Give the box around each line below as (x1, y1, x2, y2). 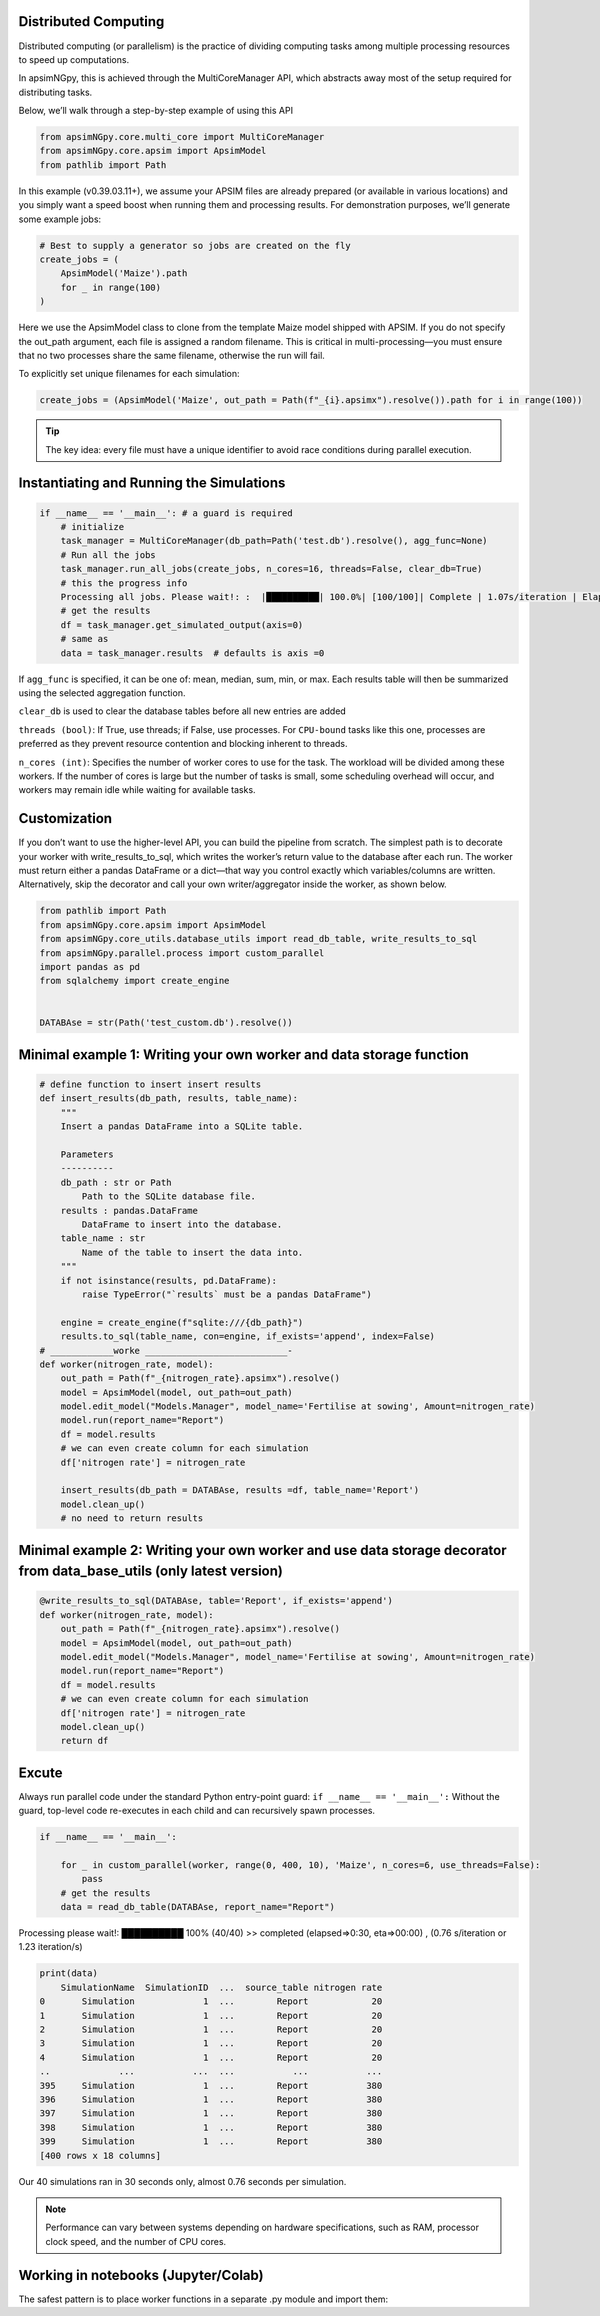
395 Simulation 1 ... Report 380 (39, 2080, 383, 2091)
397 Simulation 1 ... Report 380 (39, 2108, 383, 2119)
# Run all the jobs (60, 549, 157, 560)
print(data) (39, 1968, 99, 1979)
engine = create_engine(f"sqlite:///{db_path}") (60, 1316, 304, 1328)
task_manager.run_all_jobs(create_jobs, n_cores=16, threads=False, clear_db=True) (60, 563, 483, 575)
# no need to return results (60, 1513, 204, 1524)
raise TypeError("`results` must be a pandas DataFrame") (81, 1288, 372, 1300)
